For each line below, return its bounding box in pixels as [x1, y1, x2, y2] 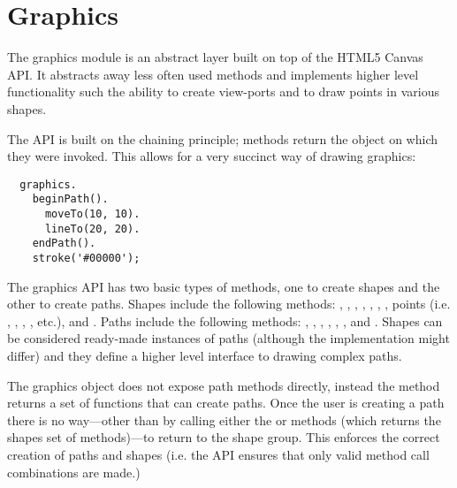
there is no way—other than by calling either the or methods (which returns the [7, 410, 441, 429]
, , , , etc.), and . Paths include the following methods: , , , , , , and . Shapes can [7, 311, 443, 330]
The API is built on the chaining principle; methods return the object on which [7, 129, 438, 148]
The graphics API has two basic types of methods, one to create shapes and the [7, 277, 440, 295]
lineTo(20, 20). [44, 222, 141, 235]
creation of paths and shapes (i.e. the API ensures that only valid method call [7, 445, 430, 463]
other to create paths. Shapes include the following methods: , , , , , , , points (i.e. [7, 294, 451, 313]
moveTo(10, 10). [44, 208, 141, 220]
